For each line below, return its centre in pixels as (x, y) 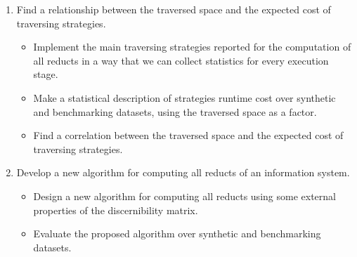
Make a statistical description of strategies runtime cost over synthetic (184, 97)
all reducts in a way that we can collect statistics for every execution (181, 60)
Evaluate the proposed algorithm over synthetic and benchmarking (177, 233)
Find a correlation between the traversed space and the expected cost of (188, 135)
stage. (46, 74)
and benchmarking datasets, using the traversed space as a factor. (175, 111)
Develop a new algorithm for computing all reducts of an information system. (183, 172)
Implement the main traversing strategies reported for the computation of (192, 47)
